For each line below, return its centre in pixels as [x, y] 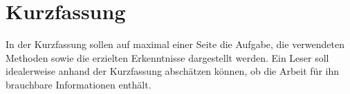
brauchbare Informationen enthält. [79, 84]
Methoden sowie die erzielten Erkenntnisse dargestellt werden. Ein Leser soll [167, 57]
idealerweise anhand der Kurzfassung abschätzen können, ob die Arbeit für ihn [172, 71]
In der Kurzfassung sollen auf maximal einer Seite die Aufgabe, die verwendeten [175, 44]
